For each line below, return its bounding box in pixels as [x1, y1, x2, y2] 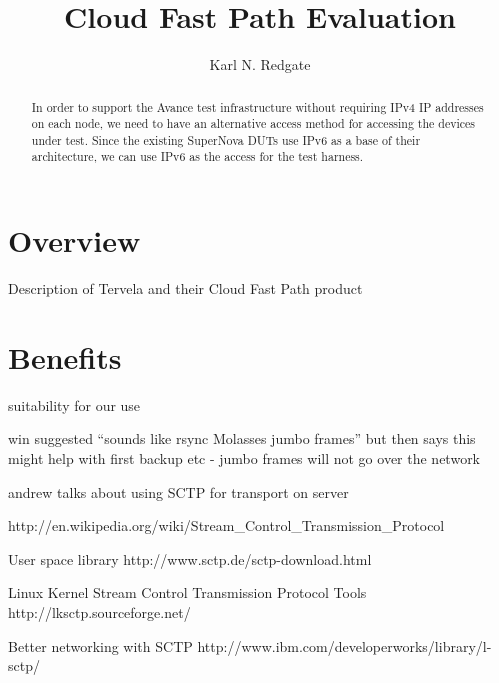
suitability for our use [8, 394, 141, 415]
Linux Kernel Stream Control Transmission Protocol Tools [8, 582, 367, 603]
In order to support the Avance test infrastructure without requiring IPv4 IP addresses [31, 98, 484, 115]
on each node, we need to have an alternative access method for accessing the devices [31, 115, 476, 132]
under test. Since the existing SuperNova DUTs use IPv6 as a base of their [31, 131, 421, 148]
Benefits [8, 336, 122, 377]
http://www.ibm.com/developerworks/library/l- [197, 635, 492, 656]
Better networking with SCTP [8, 635, 193, 656]
